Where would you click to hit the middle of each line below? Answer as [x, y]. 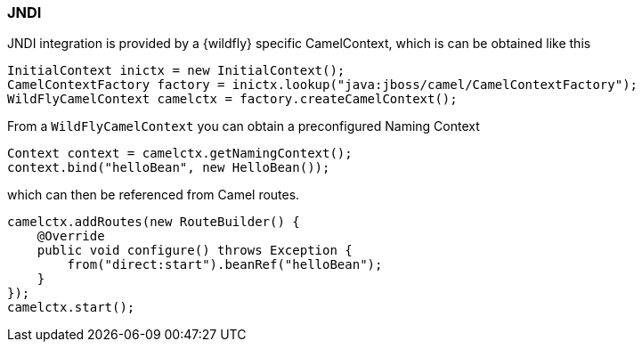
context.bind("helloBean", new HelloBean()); [169, 168]
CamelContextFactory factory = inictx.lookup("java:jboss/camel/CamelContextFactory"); [323, 85]
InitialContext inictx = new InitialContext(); [176, 71]
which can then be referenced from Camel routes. [154, 195]
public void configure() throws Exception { [195, 251]
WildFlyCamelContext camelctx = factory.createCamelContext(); [232, 99]
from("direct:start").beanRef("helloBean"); [225, 265]
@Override [71, 236]
